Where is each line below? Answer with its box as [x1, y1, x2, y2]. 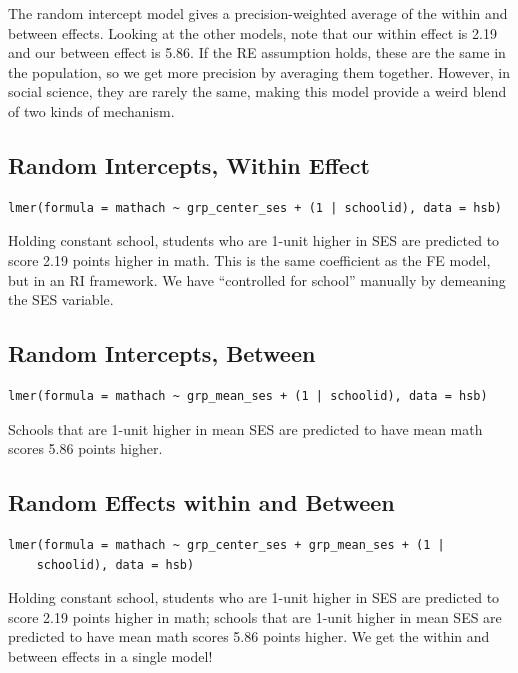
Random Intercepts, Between [8, 338, 316, 369]
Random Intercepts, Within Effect [8, 149, 370, 180]
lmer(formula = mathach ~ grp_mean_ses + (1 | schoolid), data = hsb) [8, 388, 488, 403]
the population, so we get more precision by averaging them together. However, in [8, 61, 510, 82]
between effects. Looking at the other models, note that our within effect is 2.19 [8, 22, 497, 43]
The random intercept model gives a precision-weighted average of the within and [8, 3, 508, 23]
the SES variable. [8, 289, 114, 310]
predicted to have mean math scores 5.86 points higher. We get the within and [8, 626, 490, 647]
